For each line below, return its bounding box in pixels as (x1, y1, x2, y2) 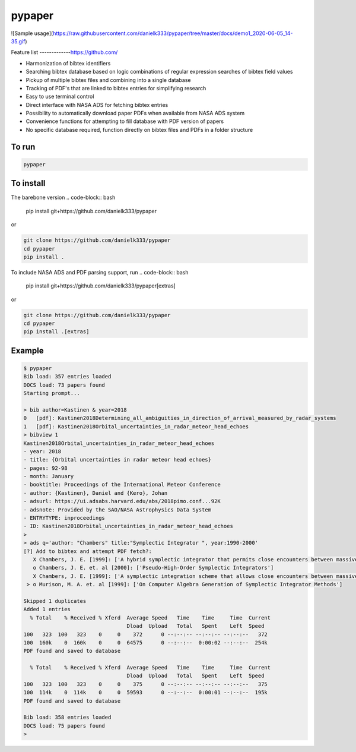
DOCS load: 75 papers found (23, 722, 105, 729)
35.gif (11, 37, 26, 45)
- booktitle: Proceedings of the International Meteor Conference (23, 481, 221, 488)
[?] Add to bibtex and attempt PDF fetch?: (23, 548, 152, 555)
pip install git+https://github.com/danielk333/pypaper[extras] (26, 282, 176, 289)
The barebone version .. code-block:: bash (11, 194, 116, 201)
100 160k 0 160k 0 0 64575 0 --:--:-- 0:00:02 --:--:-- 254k (23, 639, 268, 646)
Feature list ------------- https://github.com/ (11, 49, 118, 56)
